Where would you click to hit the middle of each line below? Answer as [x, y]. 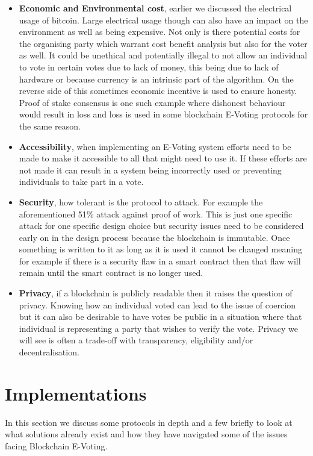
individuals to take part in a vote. [81, 182]
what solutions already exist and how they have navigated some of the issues [146, 434]
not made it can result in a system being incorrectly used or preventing [150, 170]
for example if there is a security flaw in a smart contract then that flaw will [160, 261]
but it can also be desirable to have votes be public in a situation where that [160, 317]
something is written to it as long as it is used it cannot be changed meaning [161, 249]
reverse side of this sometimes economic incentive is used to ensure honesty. [158, 91]
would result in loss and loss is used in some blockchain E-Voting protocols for [163, 114]
